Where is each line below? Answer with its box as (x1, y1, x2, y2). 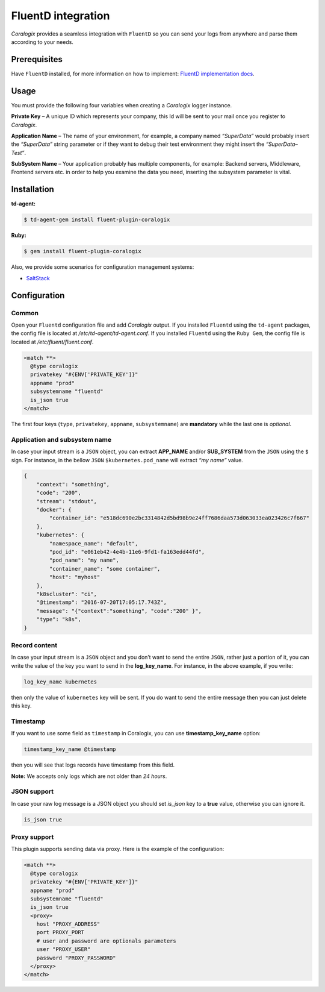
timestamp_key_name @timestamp (23, 746, 117, 753)
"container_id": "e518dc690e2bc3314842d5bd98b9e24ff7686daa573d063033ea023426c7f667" (49, 515, 310, 521)
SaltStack (26, 274, 51, 281)
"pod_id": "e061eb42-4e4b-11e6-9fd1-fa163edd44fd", (49, 548, 205, 555)
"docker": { (36, 506, 72, 513)
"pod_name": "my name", (49, 557, 120, 563)
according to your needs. (11, 38, 73, 45)
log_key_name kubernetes (23, 678, 97, 685)
